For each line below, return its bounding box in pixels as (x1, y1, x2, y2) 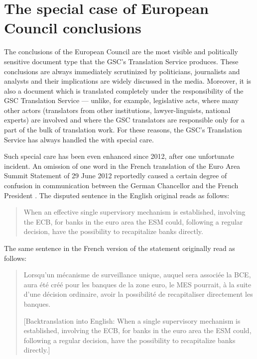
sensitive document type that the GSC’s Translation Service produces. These (4, 56, 239, 66)
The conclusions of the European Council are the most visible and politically (4, 46, 238, 57)
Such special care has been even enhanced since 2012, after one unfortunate (4, 151, 234, 161)
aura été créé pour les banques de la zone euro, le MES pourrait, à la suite (23, 279, 252, 289)
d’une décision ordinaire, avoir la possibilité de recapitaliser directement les (23, 289, 253, 299)
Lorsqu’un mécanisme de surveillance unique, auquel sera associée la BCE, (23, 269, 251, 280)
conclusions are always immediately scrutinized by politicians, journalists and (4, 66, 240, 76)
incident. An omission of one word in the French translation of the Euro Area (4, 160, 241, 171)
